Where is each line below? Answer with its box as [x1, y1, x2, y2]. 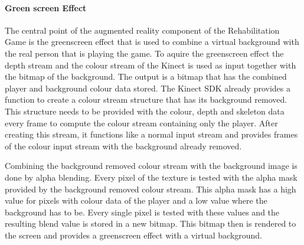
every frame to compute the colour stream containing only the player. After [5, 116, 278, 129]
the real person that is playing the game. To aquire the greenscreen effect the [5, 47, 284, 59]
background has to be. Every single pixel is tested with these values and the [5, 205, 280, 218]
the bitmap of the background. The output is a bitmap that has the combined [5, 70, 287, 83]
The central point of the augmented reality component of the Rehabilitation [5, 24, 280, 36]
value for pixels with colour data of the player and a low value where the [5, 194, 267, 207]
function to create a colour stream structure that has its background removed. [5, 93, 287, 106]
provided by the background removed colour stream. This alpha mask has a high [5, 182, 296, 195]
